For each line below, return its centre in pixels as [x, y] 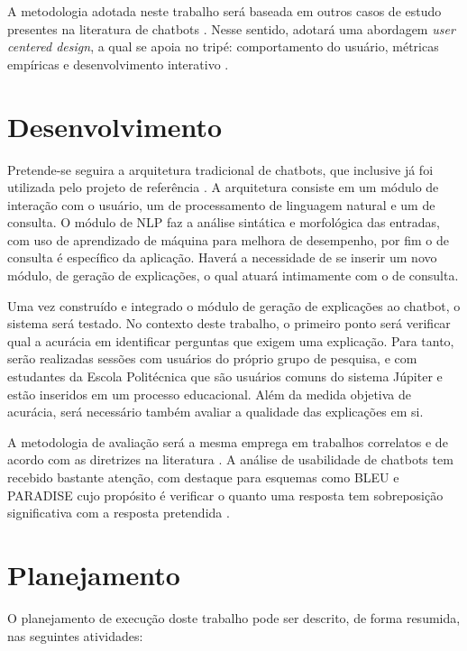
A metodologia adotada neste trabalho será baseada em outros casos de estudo [224, 11]
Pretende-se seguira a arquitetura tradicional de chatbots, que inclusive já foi [220, 169]
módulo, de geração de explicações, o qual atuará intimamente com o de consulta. [233, 275]
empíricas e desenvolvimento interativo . [118, 64]
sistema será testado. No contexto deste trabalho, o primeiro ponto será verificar [229, 323]
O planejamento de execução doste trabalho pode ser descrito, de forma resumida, [234, 617]
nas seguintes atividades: [75, 635]
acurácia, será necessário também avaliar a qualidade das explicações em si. [215, 412]
